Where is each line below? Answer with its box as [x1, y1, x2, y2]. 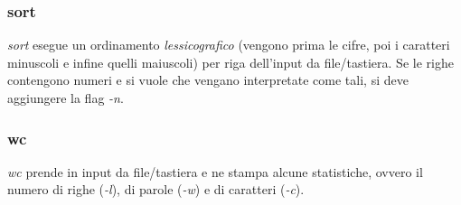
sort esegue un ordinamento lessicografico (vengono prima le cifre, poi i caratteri [7, 35, 450, 54]
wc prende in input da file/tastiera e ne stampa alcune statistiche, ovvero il [7, 162, 423, 181]
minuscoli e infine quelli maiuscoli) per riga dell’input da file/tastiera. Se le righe [7, 52, 454, 71]
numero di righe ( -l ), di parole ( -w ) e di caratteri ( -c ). [7, 180, 305, 199]
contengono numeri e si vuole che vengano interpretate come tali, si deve [7, 70, 409, 89]
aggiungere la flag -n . [7, 89, 124, 107]
